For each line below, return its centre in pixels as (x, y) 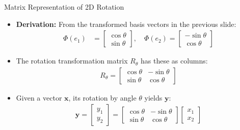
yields (153, 97)
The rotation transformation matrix (72, 61)
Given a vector (39, 97)
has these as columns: (174, 61)
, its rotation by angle (102, 97)
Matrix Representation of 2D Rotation (64, 7)
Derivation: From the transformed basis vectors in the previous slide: (126, 24)
